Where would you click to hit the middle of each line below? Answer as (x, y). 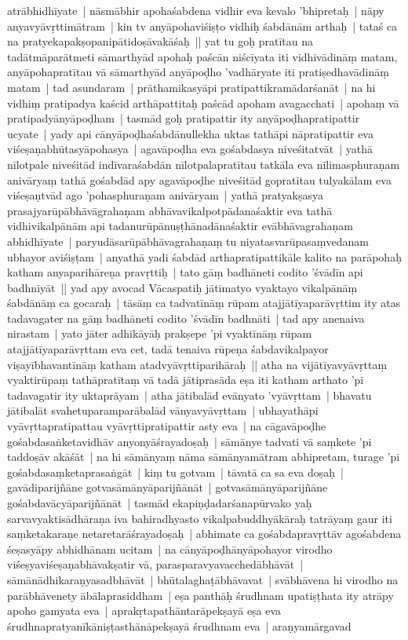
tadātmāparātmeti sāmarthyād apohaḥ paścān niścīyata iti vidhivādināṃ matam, (202, 56)
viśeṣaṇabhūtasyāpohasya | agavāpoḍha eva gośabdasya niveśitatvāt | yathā (190, 149)
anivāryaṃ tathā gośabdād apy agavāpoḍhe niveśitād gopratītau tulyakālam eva (199, 179)
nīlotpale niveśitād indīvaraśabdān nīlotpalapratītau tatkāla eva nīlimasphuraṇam (204, 164)
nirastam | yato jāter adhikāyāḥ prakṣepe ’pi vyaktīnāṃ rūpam (160, 333)
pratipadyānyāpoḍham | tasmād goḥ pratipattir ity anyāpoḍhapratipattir (184, 118)
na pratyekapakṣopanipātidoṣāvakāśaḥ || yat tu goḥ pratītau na (160, 41)
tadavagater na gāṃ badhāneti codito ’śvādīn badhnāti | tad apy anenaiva (186, 318)
